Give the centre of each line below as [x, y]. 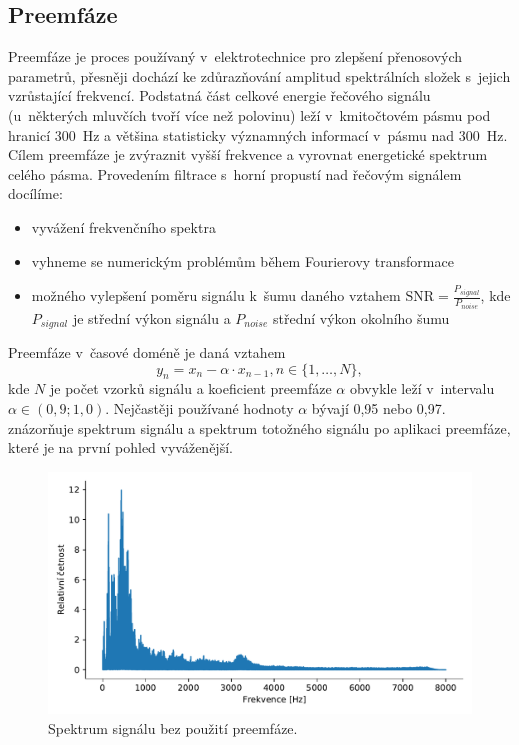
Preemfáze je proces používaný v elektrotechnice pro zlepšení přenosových [235, 56]
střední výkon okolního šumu [361, 317]
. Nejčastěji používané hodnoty [199, 408]
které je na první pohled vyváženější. [120, 447]
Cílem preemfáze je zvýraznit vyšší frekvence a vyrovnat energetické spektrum [248, 154]
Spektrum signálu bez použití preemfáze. [173, 727]
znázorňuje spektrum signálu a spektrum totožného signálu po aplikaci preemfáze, [259, 427]
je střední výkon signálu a [151, 317]
